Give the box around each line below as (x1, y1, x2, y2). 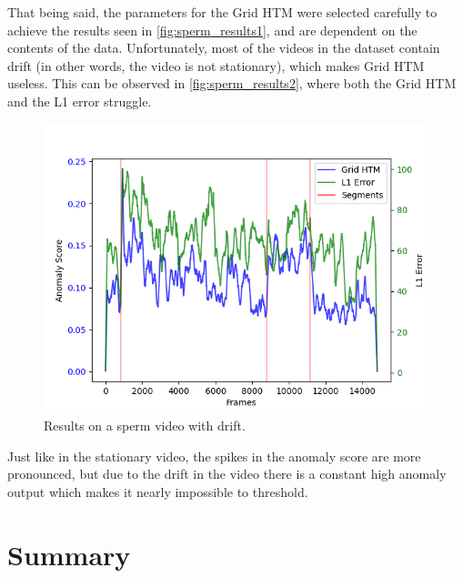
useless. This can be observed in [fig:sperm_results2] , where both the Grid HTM (7, 74, 457, 93)
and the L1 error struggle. (7, 91, 152, 110)
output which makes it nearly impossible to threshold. (7, 482, 308, 501)
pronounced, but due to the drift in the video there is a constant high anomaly (7, 464, 447, 483)
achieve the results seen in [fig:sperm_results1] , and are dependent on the (7, 20, 418, 39)
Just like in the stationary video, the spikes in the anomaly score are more (7, 446, 421, 465)
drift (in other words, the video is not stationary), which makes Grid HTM (7, 56, 425, 75)
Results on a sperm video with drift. (44, 416, 246, 435)
